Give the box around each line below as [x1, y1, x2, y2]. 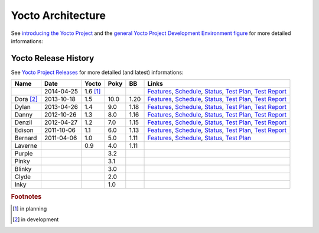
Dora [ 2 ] [14, 95, 38, 103]
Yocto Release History [11, 53, 95, 63]
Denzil [14, 118, 32, 127]
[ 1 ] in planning [12, 205, 47, 212]
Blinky [14, 165, 32, 173]
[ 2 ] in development [12, 216, 59, 223]
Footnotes [11, 192, 42, 200]
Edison [14, 126, 34, 134]
